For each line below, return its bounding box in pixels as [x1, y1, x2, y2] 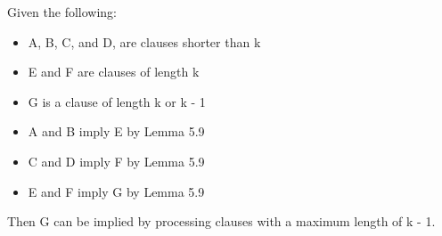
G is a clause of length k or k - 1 [28, 92, 206, 110]
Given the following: [7, 3, 118, 20]
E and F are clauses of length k [28, 62, 200, 81]
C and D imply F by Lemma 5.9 [28, 151, 205, 170]
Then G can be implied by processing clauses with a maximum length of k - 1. [7, 212, 436, 231]
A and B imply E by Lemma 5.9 [28, 122, 205, 141]
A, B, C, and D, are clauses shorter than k [28, 32, 261, 51]
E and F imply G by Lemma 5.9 [28, 182, 205, 200]
